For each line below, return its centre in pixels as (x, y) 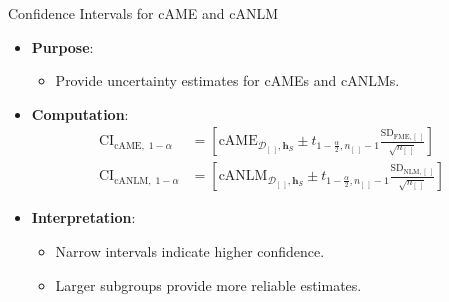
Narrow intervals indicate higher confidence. (190, 251)
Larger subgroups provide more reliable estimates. (208, 284)
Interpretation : (83, 217)
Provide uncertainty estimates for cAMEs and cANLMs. (227, 80)
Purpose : (62, 46)
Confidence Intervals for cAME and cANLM (143, 13)
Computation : (80, 113)
